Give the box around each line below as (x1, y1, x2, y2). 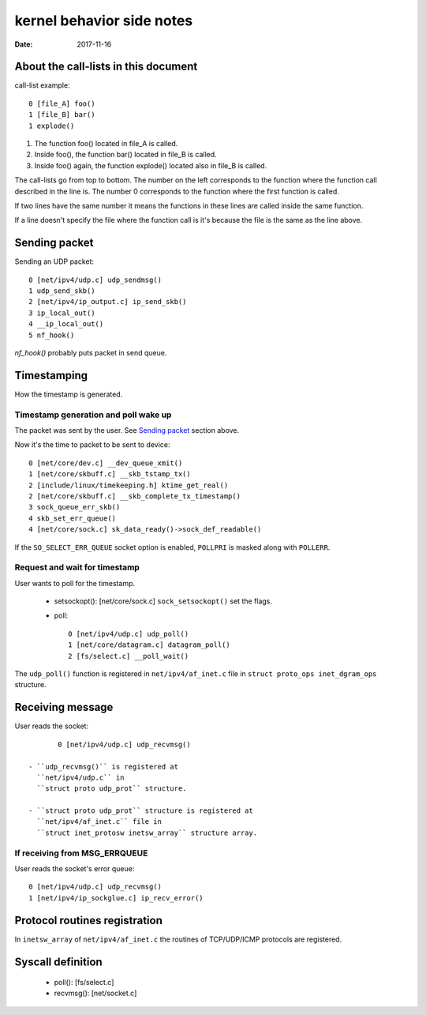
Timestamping (14, 368, 88, 382)
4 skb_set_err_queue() (28, 513, 117, 523)
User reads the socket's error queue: (14, 864, 135, 873)
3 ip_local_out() (28, 308, 95, 318)
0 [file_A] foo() (28, 99, 95, 108)
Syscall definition (14, 955, 103, 968)
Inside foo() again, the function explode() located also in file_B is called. (34, 160, 267, 170)
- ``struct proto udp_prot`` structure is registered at (28, 806, 254, 815)
